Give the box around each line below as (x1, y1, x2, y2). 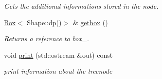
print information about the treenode (4, 66, 112, 76)
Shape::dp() (27, 17, 62, 27)
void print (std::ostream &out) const (4, 49, 113, 60)
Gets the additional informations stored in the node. (4, 1, 159, 11)
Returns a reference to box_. (4, 33, 89, 44)
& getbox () (72, 17, 108, 27)
